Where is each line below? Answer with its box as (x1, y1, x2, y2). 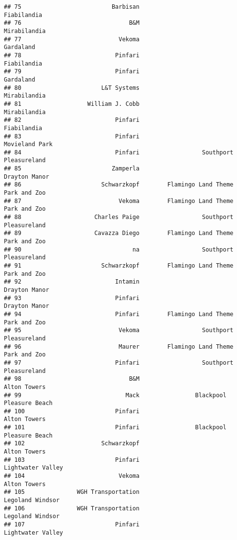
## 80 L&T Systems (4, 84, 140, 91)
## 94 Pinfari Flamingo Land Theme (4, 310, 234, 318)
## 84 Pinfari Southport (4, 149, 234, 156)
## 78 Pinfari (4, 51, 140, 59)
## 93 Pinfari (4, 294, 140, 302)
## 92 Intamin (4, 278, 140, 286)
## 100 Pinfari (4, 407, 140, 415)
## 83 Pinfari (4, 133, 140, 140)
